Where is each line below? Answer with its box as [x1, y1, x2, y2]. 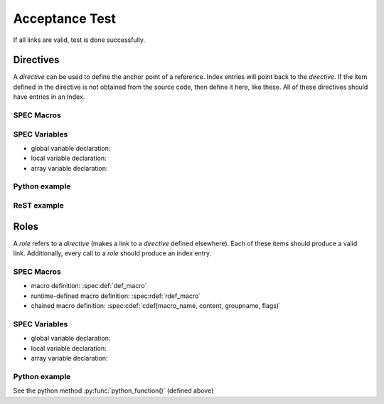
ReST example [13, 201, 64, 211]
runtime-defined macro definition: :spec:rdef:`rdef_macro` [31, 292, 201, 300]
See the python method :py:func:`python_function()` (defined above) [13, 386, 214, 395]
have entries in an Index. [13, 92, 85, 101]
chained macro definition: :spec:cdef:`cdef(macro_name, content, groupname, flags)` [31, 302, 281, 310]
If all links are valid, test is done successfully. [13, 36, 146, 44]
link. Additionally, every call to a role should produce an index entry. [13, 249, 212, 257]
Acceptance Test [13, 11, 117, 26]
